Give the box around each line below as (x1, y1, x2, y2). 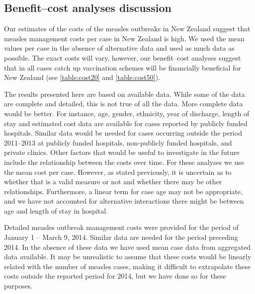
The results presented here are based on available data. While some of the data (4, 88, 245, 99)
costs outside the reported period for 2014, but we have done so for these (4, 271, 226, 281)
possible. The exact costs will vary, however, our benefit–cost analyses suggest (4, 52, 241, 63)
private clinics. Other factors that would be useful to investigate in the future (4, 147, 240, 157)
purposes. (4, 281, 33, 291)
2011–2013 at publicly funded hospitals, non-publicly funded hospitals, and (4, 137, 232, 147)
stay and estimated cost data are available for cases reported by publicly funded (4, 118, 248, 128)
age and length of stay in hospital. (4, 205, 108, 216)
